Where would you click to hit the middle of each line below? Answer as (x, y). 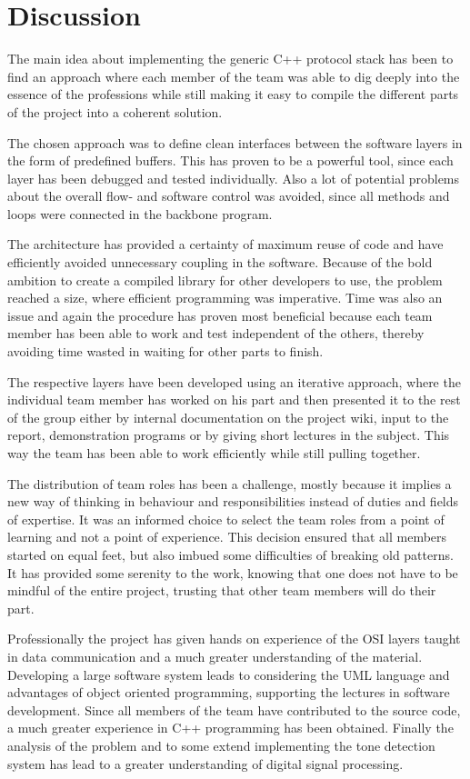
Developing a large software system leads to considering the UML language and (229, 674)
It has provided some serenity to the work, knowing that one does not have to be (233, 572)
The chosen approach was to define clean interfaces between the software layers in (235, 142)
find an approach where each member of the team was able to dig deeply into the (234, 76)
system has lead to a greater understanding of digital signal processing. (205, 763)
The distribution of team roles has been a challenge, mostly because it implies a (230, 483)
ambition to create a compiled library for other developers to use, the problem (225, 280)
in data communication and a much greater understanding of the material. (215, 656)
